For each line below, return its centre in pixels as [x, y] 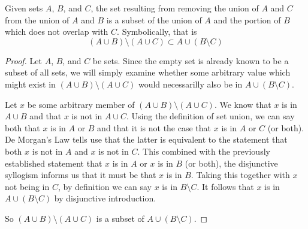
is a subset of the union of [154, 19]
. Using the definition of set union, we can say [211, 116]
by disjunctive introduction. [105, 198]
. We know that [243, 104]
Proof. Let [23, 60]
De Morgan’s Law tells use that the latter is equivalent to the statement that [146, 139]
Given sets [24, 8]
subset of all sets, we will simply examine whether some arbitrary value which [148, 72]
